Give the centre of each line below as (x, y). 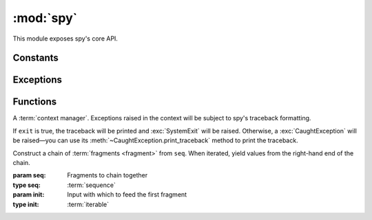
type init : (26, 204)
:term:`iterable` (88, 204)
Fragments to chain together (107, 175)
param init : (29, 195)
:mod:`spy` (45, 18)
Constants (35, 58)
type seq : (27, 185)
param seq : (29, 175)
